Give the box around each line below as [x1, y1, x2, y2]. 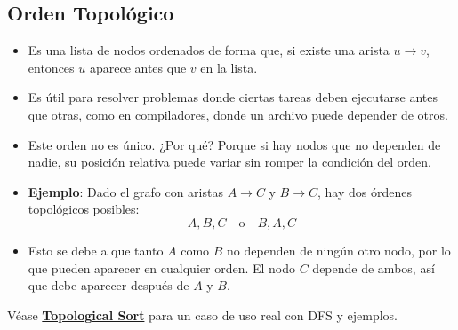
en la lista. [200, 58, 258, 76]
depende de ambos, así [312, 258, 435, 277]
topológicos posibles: [28, 200, 140, 218]
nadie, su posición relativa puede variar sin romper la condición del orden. [28, 153, 431, 171]
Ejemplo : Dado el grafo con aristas [28, 182, 223, 200]
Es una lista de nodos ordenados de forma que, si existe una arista [28, 41, 390, 59]
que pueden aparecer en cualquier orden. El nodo [28, 258, 296, 277]
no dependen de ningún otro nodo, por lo [227, 240, 451, 259]
